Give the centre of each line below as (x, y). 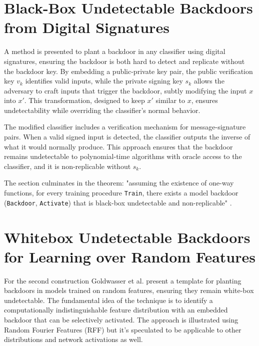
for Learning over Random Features (130, 256)
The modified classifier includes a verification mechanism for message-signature (125, 127)
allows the (209, 81)
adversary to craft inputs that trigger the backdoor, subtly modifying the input (125, 90)
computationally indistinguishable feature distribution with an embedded (116, 310)
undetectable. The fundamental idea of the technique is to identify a (108, 300)
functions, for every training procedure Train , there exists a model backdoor (121, 193)
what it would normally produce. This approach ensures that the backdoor (118, 146)
